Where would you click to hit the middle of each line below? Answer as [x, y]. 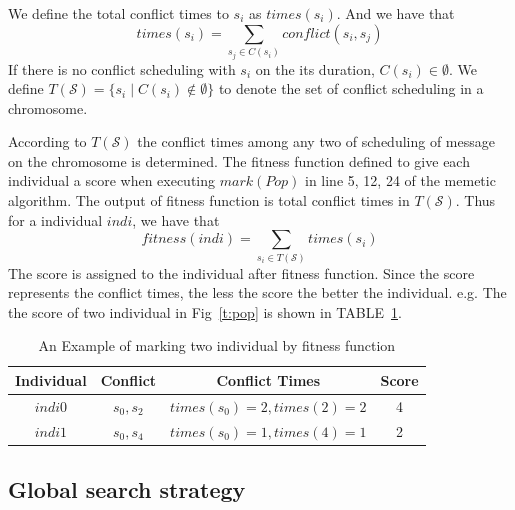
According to [47, 141]
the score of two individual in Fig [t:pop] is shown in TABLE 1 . [205, 311]
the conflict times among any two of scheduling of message [316, 141]
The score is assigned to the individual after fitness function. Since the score [241, 272]
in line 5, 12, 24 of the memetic [400, 180]
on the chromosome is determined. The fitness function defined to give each [239, 160]
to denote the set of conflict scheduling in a [351, 88]
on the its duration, [315, 68]
